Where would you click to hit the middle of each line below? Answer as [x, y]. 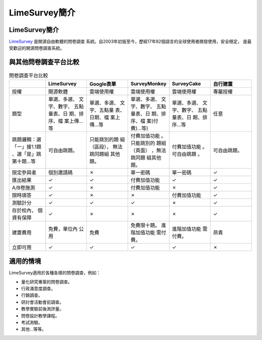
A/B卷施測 [24, 188]
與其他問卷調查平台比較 [44, 62]
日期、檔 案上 [105, 117]
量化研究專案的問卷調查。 [47, 282]
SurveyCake [187, 83]
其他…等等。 [34, 329]
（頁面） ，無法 [148, 150]
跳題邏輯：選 [26, 139]
